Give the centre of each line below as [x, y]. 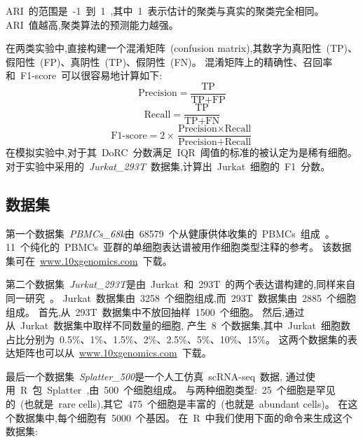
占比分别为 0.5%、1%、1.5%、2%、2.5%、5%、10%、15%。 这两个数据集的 [177, 339]
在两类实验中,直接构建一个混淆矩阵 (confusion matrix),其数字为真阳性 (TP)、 [182, 48]
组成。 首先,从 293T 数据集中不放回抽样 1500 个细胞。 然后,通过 [155, 311]
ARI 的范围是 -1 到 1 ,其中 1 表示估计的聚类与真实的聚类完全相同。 [165, 11]
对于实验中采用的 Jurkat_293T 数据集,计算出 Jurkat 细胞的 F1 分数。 [168, 166]
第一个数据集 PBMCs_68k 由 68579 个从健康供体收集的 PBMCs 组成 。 [170, 233]
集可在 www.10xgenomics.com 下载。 [89, 260]
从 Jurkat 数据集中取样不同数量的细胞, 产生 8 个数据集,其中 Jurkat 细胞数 [178, 325]
